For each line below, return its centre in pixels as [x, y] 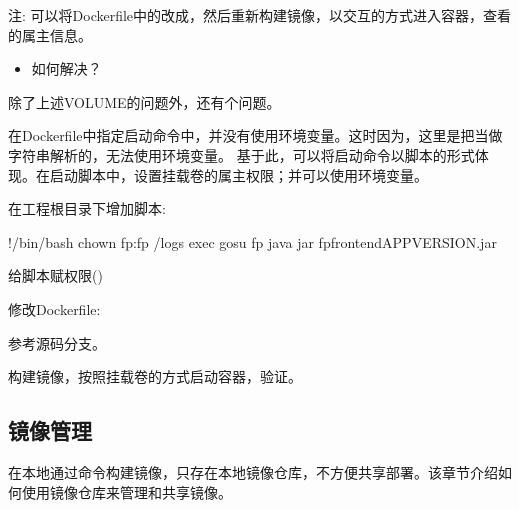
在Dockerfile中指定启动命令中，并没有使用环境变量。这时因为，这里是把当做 [255, 135]
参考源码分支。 [57, 342]
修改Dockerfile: [54, 308]
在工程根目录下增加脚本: [87, 208]
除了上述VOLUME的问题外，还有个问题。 [144, 101]
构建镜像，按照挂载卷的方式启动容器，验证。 [155, 376]
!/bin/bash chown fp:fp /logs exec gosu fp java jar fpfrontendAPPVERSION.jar [252, 241]
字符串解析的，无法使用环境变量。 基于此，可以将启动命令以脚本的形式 [241, 154]
